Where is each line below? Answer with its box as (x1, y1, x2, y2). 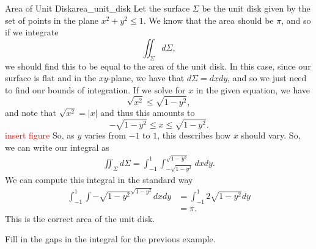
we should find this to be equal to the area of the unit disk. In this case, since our (5, 59, 311, 72)
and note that (5, 106, 57, 118)
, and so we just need (227, 71, 307, 84)
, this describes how (157, 129, 231, 142)
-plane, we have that (108, 71, 185, 84)
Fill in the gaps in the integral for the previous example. (5, 233, 216, 245)
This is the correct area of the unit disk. (5, 212, 155, 225)
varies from (84, 129, 126, 142)
